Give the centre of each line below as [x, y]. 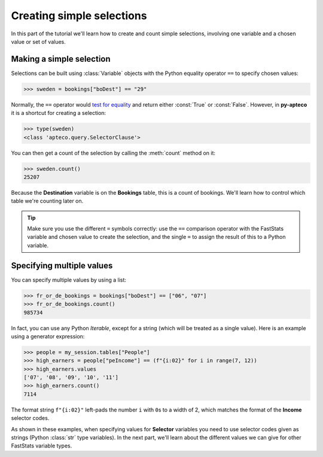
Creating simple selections [79, 16]
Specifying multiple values [62, 266]
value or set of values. [38, 41]
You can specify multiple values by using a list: [69, 280]
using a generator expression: [48, 336]
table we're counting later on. [47, 201]
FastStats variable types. [42, 446]
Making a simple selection [61, 59]
